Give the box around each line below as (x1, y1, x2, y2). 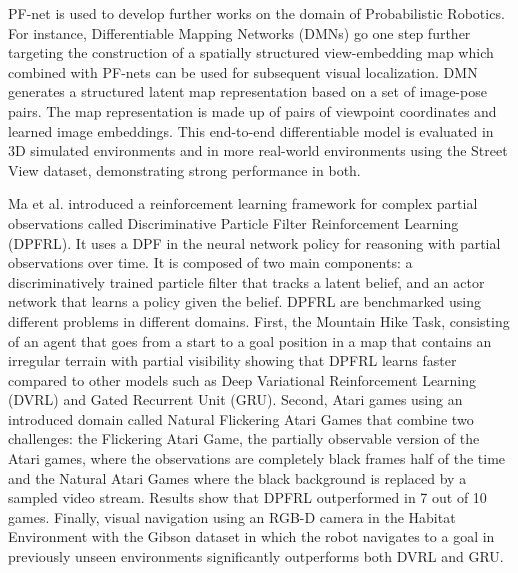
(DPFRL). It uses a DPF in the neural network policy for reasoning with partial (8, 232, 501, 253)
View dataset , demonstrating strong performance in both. (8, 159, 361, 180)
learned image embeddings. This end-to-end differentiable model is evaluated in (8, 120, 494, 141)
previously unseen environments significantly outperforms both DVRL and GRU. (8, 546, 504, 567)
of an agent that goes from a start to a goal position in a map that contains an (8, 330, 492, 351)
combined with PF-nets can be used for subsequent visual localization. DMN (8, 61, 478, 82)
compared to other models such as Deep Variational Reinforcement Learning (8, 369, 477, 390)
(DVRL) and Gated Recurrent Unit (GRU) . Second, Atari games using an (8, 389, 463, 410)
